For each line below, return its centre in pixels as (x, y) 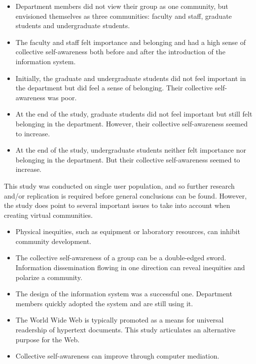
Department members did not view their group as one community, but (122, 6)
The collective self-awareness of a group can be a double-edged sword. (121, 258)
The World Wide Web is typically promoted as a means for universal (120, 320)
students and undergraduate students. (73, 25)
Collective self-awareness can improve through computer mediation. (117, 356)
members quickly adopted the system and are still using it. (104, 303)
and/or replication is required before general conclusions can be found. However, (126, 195)
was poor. (62, 97)
